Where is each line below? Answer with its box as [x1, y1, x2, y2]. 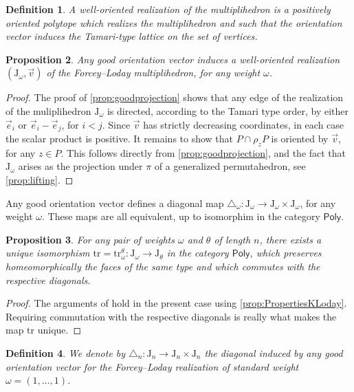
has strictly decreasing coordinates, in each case [143, 117, 344, 131]
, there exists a [259, 232, 322, 246]
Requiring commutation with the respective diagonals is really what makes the [5, 309, 337, 323]
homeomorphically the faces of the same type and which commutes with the [5, 259, 320, 273]
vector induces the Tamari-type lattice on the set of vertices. [5, 29, 258, 43]
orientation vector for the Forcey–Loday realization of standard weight [5, 359, 299, 373]
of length [214, 232, 251, 246]
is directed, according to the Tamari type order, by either [107, 103, 349, 118]
